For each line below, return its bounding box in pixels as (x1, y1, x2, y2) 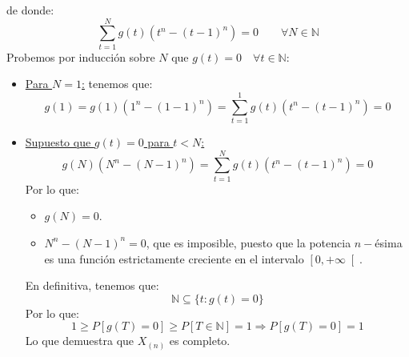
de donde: (6, 2, 54, 18)
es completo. (169, 332, 231, 349)
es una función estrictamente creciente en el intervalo (44, 250, 304, 267)
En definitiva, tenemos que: (25, 277, 159, 294)
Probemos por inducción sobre (6, 48, 155, 65)
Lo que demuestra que (25, 332, 134, 349)
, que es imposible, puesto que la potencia (146, 234, 351, 251)
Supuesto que (25, 134, 91, 150)
